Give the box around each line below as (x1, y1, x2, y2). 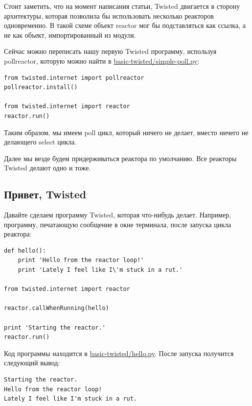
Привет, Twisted (4, 187, 87, 202)
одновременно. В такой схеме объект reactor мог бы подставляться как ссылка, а (4, 20, 246, 30)
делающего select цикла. (4, 137, 77, 147)
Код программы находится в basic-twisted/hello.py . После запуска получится (4, 348, 234, 358)
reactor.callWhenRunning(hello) (4, 305, 109, 312)
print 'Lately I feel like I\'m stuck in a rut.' (18, 266, 183, 274)
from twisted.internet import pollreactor (4, 74, 144, 81)
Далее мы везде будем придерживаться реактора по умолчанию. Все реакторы (4, 153, 237, 163)
